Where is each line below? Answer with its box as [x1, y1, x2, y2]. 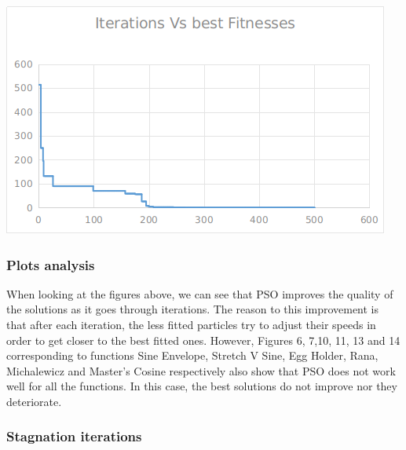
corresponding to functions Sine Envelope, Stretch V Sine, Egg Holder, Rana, [6, 347, 379, 364]
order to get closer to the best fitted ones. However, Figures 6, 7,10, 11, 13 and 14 [6, 331, 401, 348]
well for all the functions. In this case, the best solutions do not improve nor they [6, 378, 397, 394]
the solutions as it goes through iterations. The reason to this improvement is [6, 301, 379, 317]
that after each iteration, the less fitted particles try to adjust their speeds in [6, 316, 376, 332]
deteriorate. [6, 393, 62, 409]
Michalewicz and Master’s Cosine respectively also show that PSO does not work [6, 362, 396, 379]
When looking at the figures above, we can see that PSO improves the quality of [6, 285, 393, 302]
